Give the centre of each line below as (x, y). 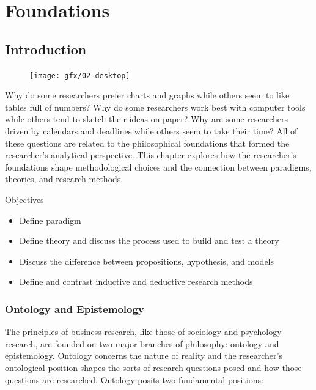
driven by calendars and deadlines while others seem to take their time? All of (151, 131)
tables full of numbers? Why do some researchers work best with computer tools (155, 107)
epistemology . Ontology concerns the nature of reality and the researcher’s (144, 355)
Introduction (46, 49)
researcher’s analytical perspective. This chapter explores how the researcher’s (151, 155)
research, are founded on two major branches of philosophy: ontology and (142, 343)
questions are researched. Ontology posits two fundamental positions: (134, 379)
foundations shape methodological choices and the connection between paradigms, (158, 167)
